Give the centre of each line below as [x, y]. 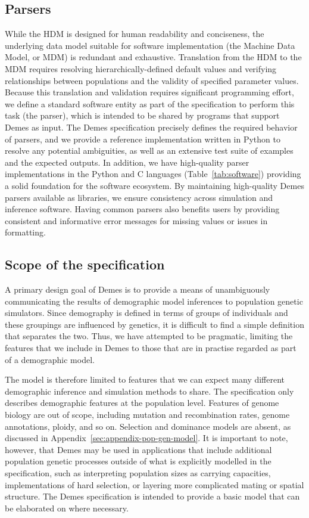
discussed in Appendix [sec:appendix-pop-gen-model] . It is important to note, [146, 438]
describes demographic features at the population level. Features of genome [142, 403]
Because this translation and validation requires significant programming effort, [149, 92]
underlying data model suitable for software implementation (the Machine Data [150, 45]
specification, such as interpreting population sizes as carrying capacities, [138, 473]
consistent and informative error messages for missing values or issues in [136, 220]
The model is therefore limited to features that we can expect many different [145, 379]
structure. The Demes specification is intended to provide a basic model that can [152, 496]
